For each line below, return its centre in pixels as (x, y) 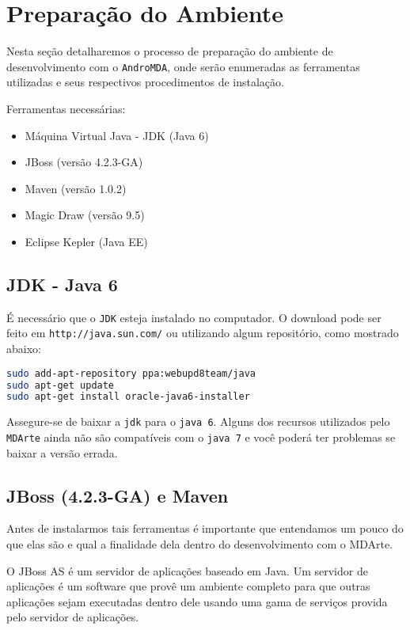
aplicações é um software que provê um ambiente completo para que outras (188, 586)
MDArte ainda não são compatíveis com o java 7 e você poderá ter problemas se (201, 436)
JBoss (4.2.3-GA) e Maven (118, 495)
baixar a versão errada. (62, 452)
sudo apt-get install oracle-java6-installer (128, 397)
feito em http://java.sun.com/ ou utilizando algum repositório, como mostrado (203, 333)
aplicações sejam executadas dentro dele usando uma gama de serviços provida (197, 601)
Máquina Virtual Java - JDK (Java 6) (117, 135)
